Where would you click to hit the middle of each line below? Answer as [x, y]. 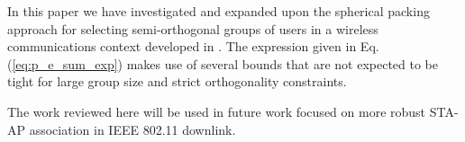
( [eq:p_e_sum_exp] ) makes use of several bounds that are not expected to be [223, 63]
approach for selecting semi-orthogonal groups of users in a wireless [193, 28]
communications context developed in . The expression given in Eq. [193, 46]
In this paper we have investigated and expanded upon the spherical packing [219, 11]
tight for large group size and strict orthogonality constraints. [177, 81]
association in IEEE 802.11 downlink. [132, 129]
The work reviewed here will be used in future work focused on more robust [217, 111]
